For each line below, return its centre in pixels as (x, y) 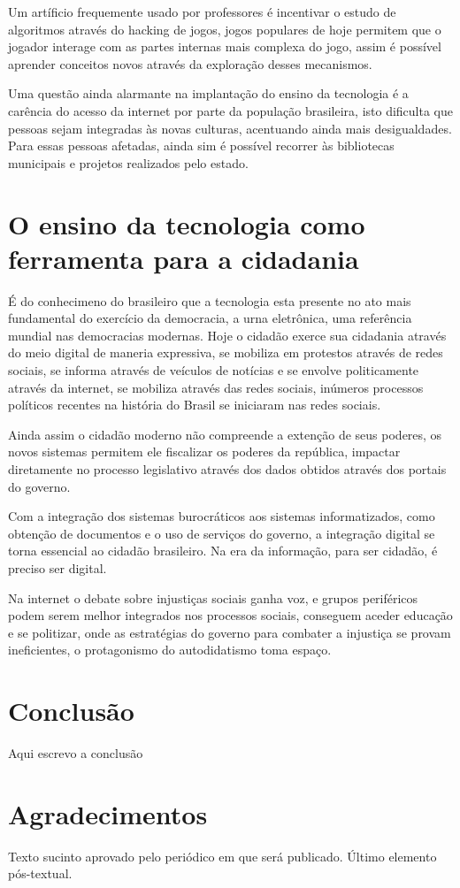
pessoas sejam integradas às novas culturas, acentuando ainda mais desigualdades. (230, 128)
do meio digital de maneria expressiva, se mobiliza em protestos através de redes (226, 352)
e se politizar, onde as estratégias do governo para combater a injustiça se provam (230, 632)
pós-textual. (40, 873)
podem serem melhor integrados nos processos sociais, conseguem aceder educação (230, 615)
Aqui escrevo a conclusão (76, 753)
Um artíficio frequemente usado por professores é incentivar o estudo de (202, 11)
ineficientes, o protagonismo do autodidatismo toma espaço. (170, 650)
